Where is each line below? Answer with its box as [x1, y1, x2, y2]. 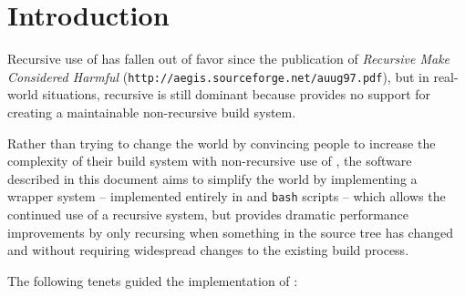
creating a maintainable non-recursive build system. [7, 102, 296, 121]
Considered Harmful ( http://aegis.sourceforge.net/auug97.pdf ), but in [7, 66, 429, 86]
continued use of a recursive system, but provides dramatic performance [7, 205, 409, 223]
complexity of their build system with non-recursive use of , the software [7, 151, 412, 170]
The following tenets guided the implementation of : [7, 270, 298, 290]
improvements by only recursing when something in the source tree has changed [7, 222, 453, 241]
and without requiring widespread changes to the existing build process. [7, 240, 409, 260]
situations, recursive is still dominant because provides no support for [42, 85, 431, 104]
